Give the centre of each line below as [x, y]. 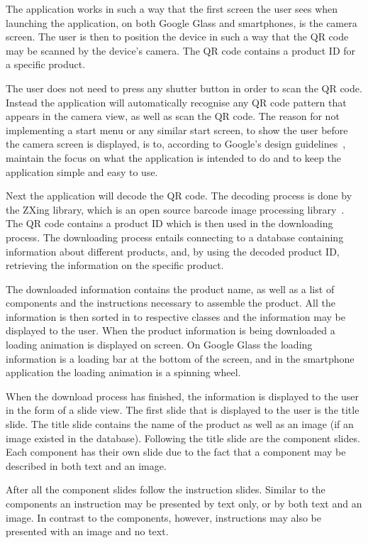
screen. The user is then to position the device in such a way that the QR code [177, 37]
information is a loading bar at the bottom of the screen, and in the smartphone [180, 358]
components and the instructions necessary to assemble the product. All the [171, 303]
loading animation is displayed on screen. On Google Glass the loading [159, 345]
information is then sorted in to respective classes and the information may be [175, 316]
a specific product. [46, 64]
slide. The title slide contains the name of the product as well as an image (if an [180, 424]
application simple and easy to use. [82, 171]
